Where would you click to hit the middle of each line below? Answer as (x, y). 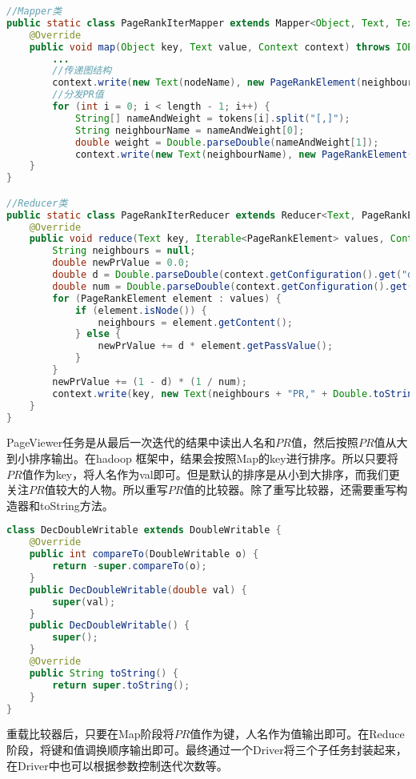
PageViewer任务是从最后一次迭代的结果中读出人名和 (141, 442)
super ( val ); (84, 602)
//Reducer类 (37, 203)
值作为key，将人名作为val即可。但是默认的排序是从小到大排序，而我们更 (211, 474)
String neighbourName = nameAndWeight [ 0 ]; (190, 130)
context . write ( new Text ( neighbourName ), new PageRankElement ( (244, 154)
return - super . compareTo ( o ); (130, 566)
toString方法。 (76, 505)
